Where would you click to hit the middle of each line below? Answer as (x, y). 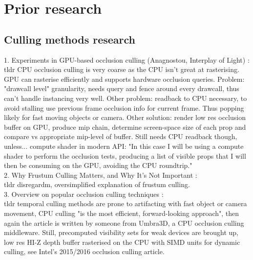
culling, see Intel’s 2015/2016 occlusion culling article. (84, 251)
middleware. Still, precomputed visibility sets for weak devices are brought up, (121, 232)
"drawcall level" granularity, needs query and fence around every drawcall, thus (122, 88)
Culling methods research (70, 39)
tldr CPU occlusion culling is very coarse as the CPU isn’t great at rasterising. (122, 69)
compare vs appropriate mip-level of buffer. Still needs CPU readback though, (121, 136)
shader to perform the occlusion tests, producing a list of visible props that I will (125, 155)
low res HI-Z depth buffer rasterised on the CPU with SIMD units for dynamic (122, 242)
